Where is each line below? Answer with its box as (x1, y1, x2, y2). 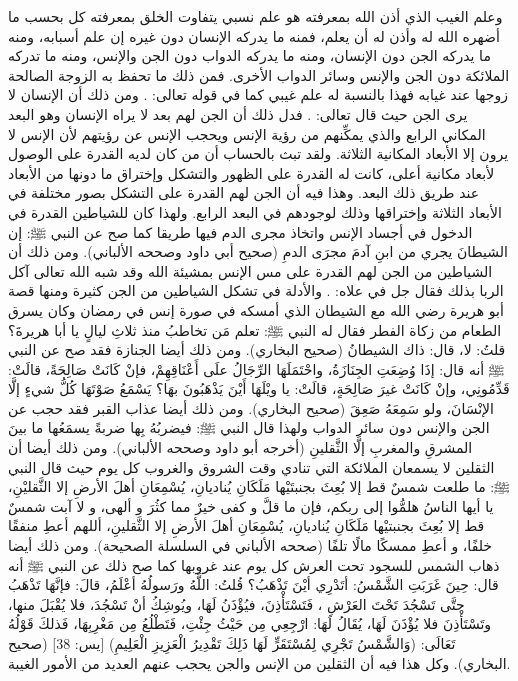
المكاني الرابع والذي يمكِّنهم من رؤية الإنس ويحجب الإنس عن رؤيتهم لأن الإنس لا (8, 123, 486, 144)
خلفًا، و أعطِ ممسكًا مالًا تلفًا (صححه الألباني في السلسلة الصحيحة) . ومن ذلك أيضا (8, 535, 493, 556)
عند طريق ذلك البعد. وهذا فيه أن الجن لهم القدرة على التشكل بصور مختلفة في (8, 182, 480, 203)
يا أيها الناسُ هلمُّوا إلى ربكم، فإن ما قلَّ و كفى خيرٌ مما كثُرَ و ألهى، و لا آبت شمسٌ (8, 495, 494, 516)
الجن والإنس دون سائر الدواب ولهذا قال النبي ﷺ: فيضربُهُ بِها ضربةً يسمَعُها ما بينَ (8, 417, 490, 438)
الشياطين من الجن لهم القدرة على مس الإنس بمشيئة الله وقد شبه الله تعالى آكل (8, 260, 493, 281)
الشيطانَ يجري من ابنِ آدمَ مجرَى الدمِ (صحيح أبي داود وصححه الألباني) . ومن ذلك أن (8, 241, 508, 262)
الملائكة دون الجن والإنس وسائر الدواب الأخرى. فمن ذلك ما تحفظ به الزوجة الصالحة (8, 64, 510, 85)
